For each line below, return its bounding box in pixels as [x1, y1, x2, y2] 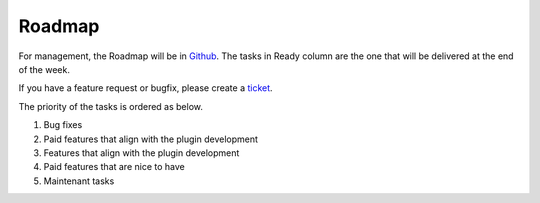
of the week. [18, 63, 70, 75]
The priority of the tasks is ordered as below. [18, 100, 204, 112]
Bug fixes [43, 119, 83, 131]
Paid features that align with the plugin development [43, 133, 259, 145]
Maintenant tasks [43, 175, 115, 187]
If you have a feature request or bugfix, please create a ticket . [18, 82, 274, 94]
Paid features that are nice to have [43, 161, 185, 173]
